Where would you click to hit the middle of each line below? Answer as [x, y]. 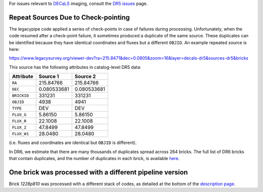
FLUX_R [19, 121]
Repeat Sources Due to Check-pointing [69, 17]
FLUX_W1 [20, 134]
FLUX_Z [19, 127]
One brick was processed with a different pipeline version [98, 172]
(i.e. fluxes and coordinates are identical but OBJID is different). [73, 143]
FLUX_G [19, 115]
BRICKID [20, 95]
